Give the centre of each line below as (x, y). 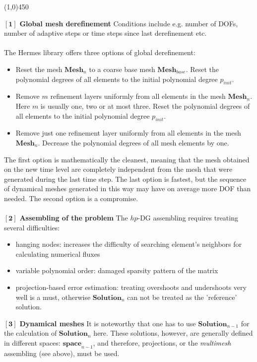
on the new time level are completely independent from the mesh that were (118, 169)
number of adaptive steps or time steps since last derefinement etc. (105, 33)
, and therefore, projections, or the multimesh (162, 343)
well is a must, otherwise (53, 297)
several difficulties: (32, 227)
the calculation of (31, 333)
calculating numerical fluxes (58, 253)
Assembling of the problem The (74, 218)
